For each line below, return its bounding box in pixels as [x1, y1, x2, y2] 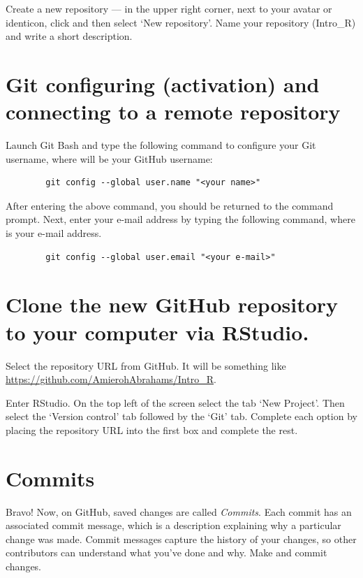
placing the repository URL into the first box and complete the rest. [6, 422, 298, 437]
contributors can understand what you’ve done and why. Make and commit [6, 545, 327, 560]
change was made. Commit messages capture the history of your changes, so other [6, 531, 357, 546]
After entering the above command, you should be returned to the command [6, 198, 334, 212]
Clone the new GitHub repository [6, 290, 339, 319]
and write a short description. [6, 29, 133, 43]
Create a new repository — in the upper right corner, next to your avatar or [6, 1, 332, 15]
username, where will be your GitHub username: [6, 151, 213, 166]
